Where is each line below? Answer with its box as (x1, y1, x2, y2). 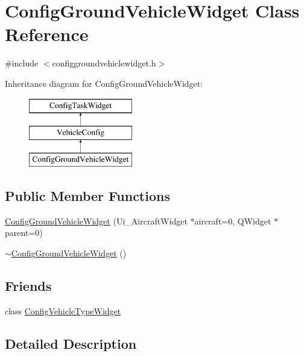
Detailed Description (5, 334, 137, 352)
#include (5, 57, 39, 69)
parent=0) (5, 226, 43, 239)
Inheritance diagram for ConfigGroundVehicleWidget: (5, 77, 203, 89)
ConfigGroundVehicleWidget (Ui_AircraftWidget (5, 214, 188, 227)
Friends (5, 276, 52, 294)
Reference (5, 22, 89, 46)
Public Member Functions (5, 186, 170, 205)
